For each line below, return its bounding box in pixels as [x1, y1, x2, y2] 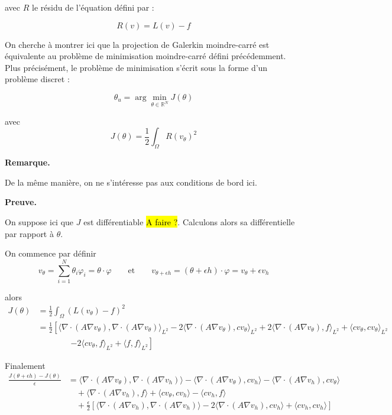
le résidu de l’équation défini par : [32, 1, 154, 13]
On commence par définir [5, 247, 96, 260]
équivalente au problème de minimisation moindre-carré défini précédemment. [5, 50, 286, 62]
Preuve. [5, 196, 37, 208]
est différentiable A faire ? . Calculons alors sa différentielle [83, 215, 295, 228]
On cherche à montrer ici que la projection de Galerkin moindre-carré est [5, 38, 270, 50]
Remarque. [5, 156, 50, 168]
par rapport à [5, 227, 54, 239]
